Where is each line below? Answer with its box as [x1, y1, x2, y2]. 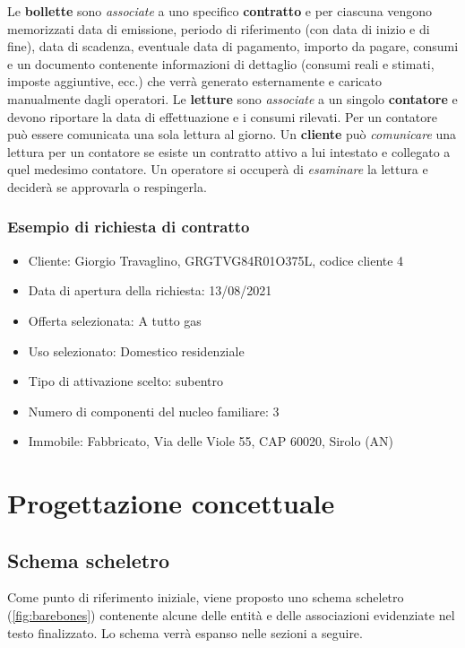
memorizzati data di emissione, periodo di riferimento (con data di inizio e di [7, 19, 430, 38]
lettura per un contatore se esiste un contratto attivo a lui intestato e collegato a [7, 142, 451, 161]
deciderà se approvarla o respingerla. [7, 177, 207, 196]
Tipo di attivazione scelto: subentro [28, 372, 223, 390]
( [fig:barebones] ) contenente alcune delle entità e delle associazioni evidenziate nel [7, 606, 455, 625]
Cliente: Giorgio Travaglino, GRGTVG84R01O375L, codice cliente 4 [28, 250, 404, 269]
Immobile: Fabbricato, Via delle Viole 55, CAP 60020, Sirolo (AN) [28, 432, 394, 451]
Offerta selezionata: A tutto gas [28, 311, 202, 329]
